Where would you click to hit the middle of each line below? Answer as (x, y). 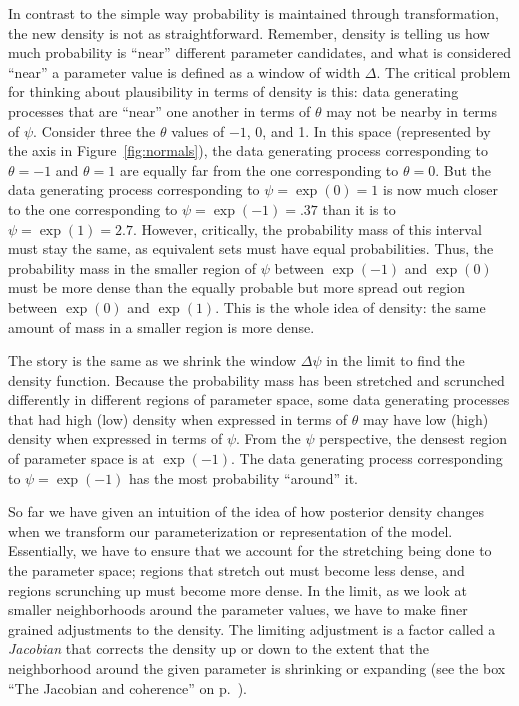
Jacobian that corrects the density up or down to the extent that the (218, 648)
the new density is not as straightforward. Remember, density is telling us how (249, 32)
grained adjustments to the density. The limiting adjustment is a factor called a (252, 628)
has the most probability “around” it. (244, 477)
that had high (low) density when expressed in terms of (178, 418)
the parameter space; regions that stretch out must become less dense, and (236, 570)
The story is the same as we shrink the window (152, 360)
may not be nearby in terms (412, 110)
